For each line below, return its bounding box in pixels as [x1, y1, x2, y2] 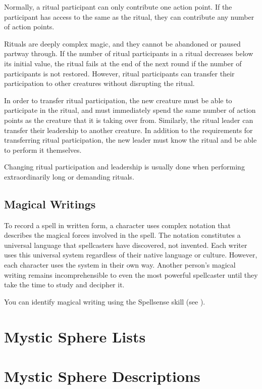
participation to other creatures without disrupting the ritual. [4, 78, 195, 89]
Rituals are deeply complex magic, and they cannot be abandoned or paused [4, 38, 241, 49]
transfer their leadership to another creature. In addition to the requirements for [4, 124, 253, 135]
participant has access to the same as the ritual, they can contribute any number [4, 11, 254, 22]
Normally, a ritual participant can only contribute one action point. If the [4, 2, 232, 12]
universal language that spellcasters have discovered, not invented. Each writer [4, 239, 247, 250]
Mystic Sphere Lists [4, 326, 146, 347]
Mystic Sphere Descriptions [4, 366, 200, 386]
